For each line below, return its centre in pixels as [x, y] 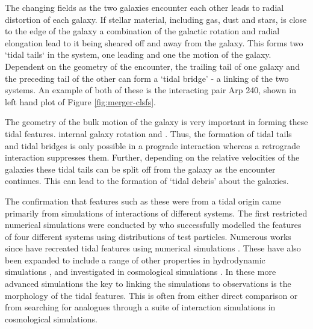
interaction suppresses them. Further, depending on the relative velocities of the [152, 157]
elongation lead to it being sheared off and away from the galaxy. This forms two [154, 42]
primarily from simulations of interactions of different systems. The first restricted [156, 213]
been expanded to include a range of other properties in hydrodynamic [135, 260]
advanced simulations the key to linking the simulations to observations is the [148, 284]
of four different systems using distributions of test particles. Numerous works [148, 236]
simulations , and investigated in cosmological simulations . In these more [141, 272]
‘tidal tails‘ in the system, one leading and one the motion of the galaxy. [138, 54]
